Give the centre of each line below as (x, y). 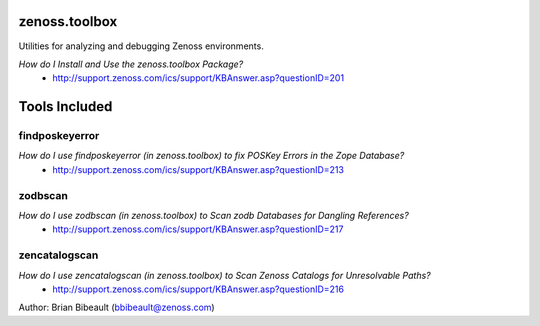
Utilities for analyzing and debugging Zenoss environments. (141, 46)
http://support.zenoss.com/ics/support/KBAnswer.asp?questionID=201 (198, 78)
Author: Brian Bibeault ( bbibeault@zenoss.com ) (116, 307)
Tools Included (65, 106)
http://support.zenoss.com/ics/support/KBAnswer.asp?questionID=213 (198, 169)
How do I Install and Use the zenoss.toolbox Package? (131, 64)
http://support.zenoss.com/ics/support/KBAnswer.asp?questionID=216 (198, 289)
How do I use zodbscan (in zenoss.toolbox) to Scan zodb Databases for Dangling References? (213, 215)
